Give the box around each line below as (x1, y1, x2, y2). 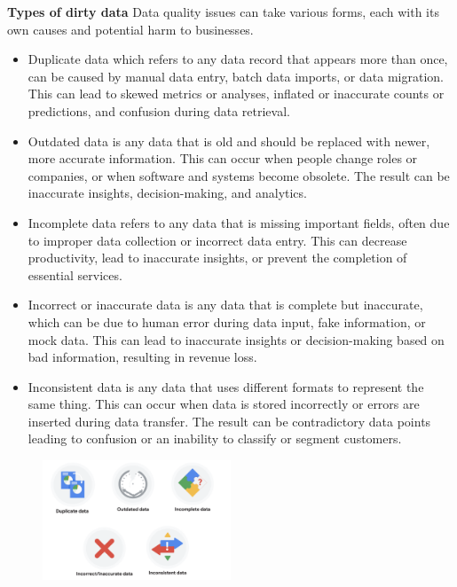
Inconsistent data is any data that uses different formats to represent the (28, 377, 424, 395)
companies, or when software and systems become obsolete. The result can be (28, 166, 450, 184)
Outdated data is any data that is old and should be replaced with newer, (28, 131, 430, 150)
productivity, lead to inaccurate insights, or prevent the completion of (28, 248, 407, 267)
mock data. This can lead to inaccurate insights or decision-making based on (28, 330, 445, 348)
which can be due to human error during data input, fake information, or (28, 312, 426, 331)
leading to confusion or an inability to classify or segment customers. (28, 429, 402, 448)
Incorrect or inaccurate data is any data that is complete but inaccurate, (28, 295, 423, 314)
